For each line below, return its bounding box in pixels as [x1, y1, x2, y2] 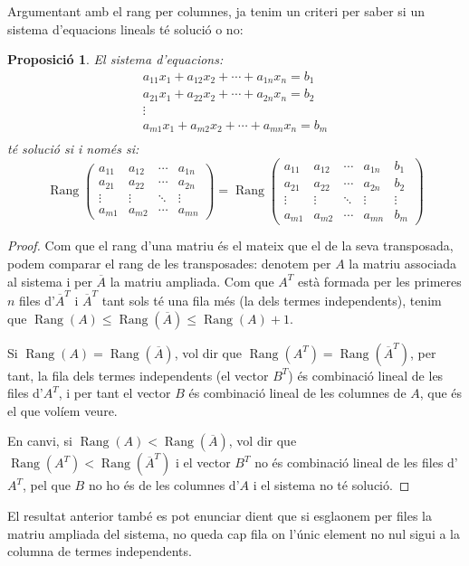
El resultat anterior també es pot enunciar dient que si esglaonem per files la [7, 505, 432, 524]
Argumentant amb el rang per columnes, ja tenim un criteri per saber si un [7, 2, 425, 20]
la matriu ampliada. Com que [110, 271, 274, 290]
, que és [419, 383, 463, 402]
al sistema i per [7, 271, 92, 290]
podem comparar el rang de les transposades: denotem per [7, 254, 331, 273]
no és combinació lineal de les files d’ [254, 453, 458, 472]
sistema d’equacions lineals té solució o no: [7, 19, 244, 38]
